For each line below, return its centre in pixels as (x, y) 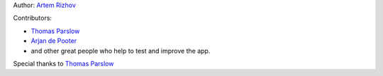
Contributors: (33, 18)
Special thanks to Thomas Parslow (63, 63)
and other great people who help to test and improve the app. (121, 51)
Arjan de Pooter (54, 41)
